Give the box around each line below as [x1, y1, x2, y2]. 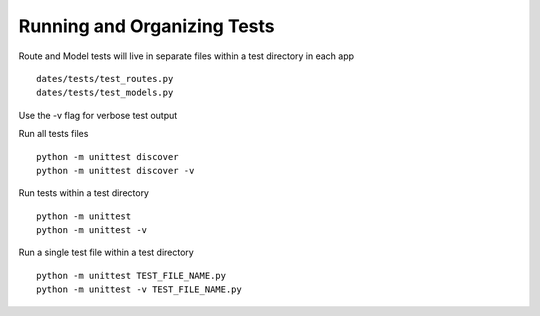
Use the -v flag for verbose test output [18, 109, 178, 121]
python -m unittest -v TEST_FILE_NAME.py [36, 284, 242, 295]
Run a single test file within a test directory [18, 246, 194, 259]
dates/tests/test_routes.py [36, 73, 174, 84]
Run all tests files [18, 128, 89, 140]
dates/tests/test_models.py [36, 87, 174, 99]
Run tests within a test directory [18, 187, 150, 199]
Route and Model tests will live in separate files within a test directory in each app [18, 50, 355, 62]
